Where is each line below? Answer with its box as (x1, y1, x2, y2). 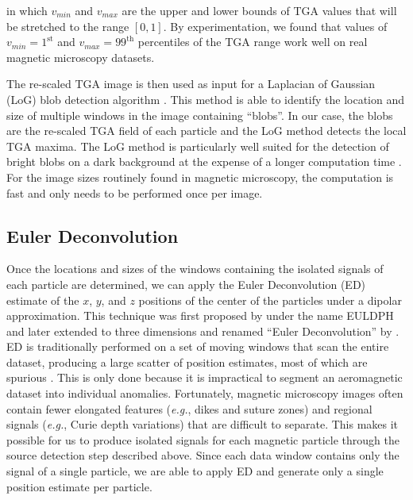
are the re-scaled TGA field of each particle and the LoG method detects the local (6, 122, 407, 139)
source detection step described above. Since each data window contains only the (6, 447, 399, 463)
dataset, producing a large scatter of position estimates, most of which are (6, 353, 368, 370)
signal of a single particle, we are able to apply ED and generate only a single (6, 463, 384, 479)
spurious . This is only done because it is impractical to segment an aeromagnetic (6, 369, 403, 386)
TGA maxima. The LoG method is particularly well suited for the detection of (6, 137, 389, 154)
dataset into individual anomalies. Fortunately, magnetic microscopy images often (6, 385, 403, 402)
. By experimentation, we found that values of (163, 17, 388, 34)
